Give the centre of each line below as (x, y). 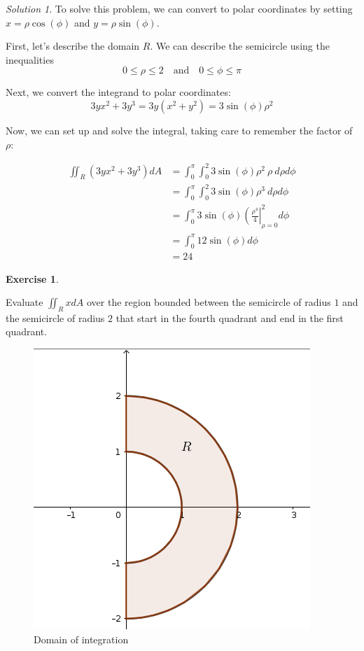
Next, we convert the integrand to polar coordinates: (118, 92)
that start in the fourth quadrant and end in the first (230, 317)
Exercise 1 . (32, 278)
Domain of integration (81, 639)
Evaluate (24, 302)
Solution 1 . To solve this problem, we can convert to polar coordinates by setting (179, 8)
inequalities (30, 59)
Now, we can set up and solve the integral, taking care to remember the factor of (179, 130)
